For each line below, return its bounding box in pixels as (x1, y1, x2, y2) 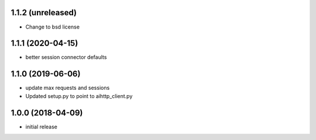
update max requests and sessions (25, 85, 110, 92)
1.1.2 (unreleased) (11, 8, 77, 17)
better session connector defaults (25, 54, 107, 61)
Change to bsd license (25, 23, 80, 30)
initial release (25, 123, 58, 130)
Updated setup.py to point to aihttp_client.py (25, 92, 133, 99)
